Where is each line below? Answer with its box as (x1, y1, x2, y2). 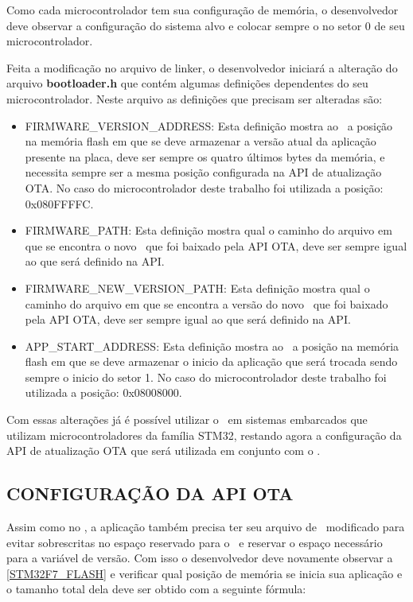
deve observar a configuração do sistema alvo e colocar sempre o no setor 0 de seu (6, 17, 405, 33)
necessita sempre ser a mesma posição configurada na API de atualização (25, 164, 382, 181)
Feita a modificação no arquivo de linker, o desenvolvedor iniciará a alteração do (6, 59, 398, 76)
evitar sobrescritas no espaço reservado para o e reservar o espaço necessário (6, 534, 383, 550)
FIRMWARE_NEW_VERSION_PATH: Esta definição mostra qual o (25, 279, 370, 296)
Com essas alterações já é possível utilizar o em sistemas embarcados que (6, 411, 368, 428)
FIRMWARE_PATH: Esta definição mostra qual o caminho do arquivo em (25, 222, 392, 239)
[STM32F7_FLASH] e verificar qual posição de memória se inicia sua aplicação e (6, 565, 403, 581)
